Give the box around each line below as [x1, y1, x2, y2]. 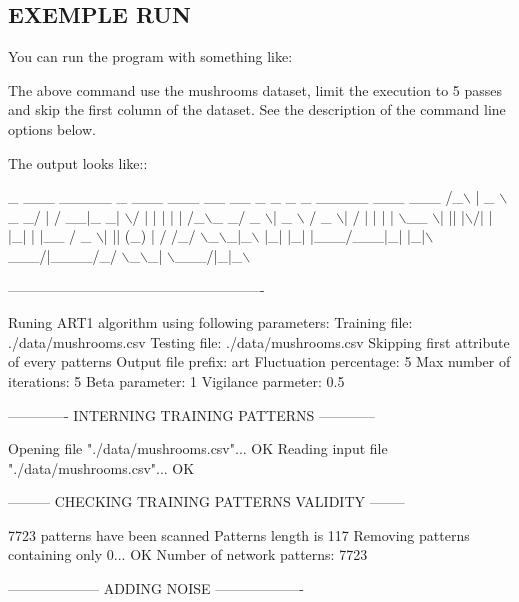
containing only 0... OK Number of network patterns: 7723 [8, 544, 368, 565]
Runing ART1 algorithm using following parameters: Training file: [8, 312, 413, 333]
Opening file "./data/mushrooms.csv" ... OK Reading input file [8, 438, 388, 459]
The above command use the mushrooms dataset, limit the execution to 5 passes [8, 79, 503, 100]
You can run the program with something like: [8, 46, 293, 67]
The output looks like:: [8, 152, 148, 173]
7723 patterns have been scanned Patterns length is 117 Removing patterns [8, 524, 470, 545]
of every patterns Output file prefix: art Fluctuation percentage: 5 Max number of [8, 351, 511, 372]
